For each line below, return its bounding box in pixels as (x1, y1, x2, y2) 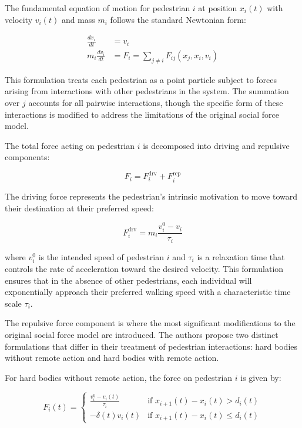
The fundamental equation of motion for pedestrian (5, 2, 190, 14)
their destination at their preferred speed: (5, 201, 154, 214)
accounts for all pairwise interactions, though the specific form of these (28, 97, 283, 109)
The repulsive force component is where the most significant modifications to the (5, 317, 296, 329)
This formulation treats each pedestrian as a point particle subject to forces (5, 73, 277, 85)
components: (5, 151, 50, 163)
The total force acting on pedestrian (5, 139, 135, 151)
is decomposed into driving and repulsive (143, 139, 290, 151)
